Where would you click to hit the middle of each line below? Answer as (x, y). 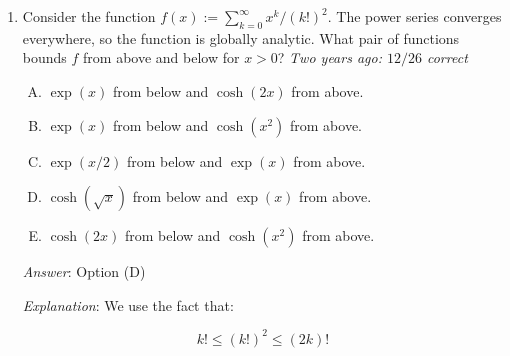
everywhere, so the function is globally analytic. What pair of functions (241, 37)
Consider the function (89, 16)
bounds (44, 57)
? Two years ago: (329, 57)
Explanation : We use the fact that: (128, 304)
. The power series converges (414, 16)
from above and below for (161, 57)
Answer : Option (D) (84, 271)
